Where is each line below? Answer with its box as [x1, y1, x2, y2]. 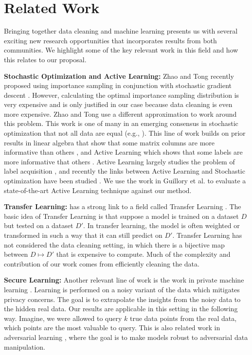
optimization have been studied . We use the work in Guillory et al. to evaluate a [4, 176, 246, 186]
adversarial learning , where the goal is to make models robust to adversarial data [4, 332, 248, 342]
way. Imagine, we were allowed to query [4, 313, 122, 323]
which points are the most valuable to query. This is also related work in [4, 322, 220, 333]
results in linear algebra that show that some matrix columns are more [4, 137, 215, 147]
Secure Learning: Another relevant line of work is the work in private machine [4, 275, 244, 285]
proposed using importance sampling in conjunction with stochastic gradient [4, 80, 232, 90]
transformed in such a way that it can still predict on [4, 230, 162, 240]
